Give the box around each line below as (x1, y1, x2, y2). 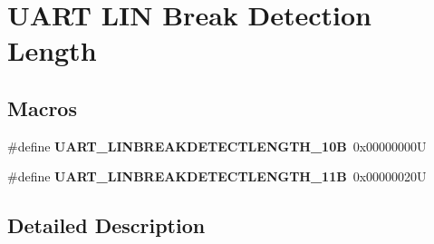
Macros (7, 93, 77, 122)
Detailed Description (7, 211, 206, 239)
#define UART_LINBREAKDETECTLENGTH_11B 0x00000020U (7, 167, 427, 186)
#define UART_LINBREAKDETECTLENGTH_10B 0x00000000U (7, 136, 427, 155)
